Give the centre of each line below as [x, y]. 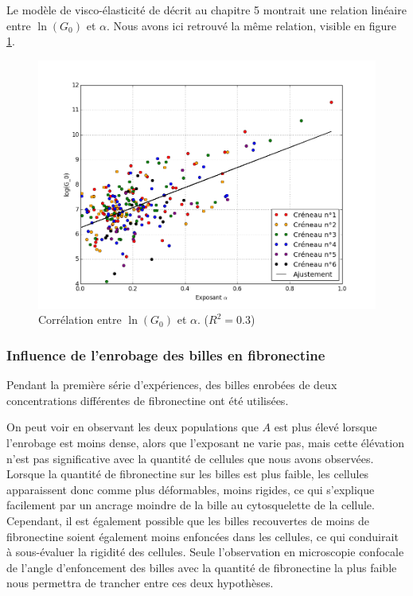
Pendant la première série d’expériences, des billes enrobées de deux [172, 385]
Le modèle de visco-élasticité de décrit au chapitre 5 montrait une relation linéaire [206, 10]
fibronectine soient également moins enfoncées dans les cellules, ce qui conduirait [203, 536]
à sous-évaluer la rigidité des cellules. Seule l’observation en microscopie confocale [205, 552]
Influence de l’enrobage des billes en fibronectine [166, 354]
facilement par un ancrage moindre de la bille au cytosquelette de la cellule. [191, 505]
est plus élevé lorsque [325, 427]
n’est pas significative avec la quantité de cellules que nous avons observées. [190, 458]
